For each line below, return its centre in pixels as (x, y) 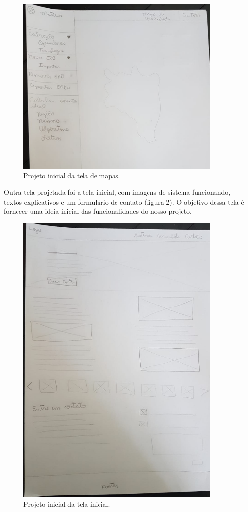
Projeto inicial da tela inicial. (67, 504)
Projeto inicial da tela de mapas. (72, 176)
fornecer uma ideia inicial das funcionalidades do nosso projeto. (98, 211)
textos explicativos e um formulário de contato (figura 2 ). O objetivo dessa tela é (124, 201)
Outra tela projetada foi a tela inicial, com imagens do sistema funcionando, (117, 192)
